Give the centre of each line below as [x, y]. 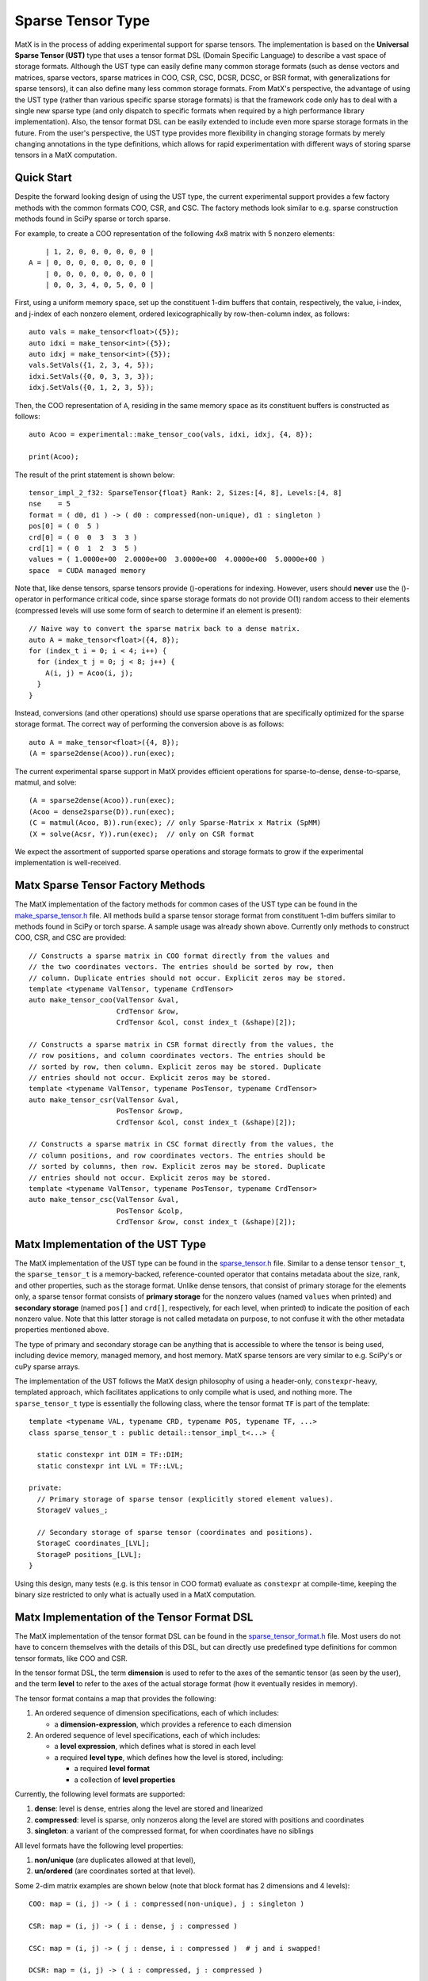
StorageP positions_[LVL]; [89, 1554]
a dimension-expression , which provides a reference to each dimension [173, 1724]
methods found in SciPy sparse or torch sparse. [92, 219]
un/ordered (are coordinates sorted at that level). [115, 1871]
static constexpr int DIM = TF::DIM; [110, 1455]
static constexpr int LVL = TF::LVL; [110, 1466]
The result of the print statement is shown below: [95, 475]
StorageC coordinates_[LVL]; [94, 1544]
